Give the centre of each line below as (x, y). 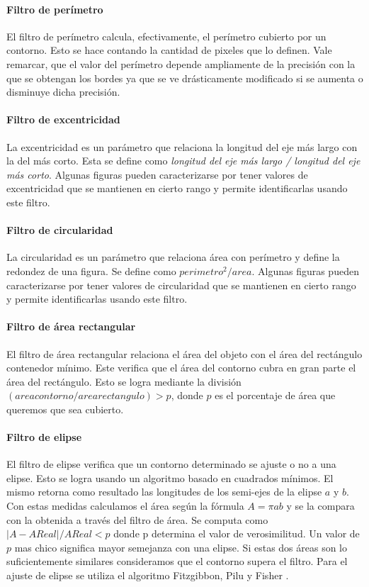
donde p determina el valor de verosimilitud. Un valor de (237, 533)
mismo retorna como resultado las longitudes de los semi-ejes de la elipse (164, 492)
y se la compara (320, 506)
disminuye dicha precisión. (63, 92)
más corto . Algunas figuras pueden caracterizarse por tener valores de (157, 174)
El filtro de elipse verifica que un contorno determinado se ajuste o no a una (171, 464)
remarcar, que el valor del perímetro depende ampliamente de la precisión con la (181, 63)
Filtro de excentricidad (63, 119)
